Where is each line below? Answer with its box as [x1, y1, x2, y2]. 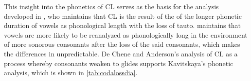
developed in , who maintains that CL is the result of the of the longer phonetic [4, 11, 242, 21]
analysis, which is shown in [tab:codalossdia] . [4, 67, 138, 78]
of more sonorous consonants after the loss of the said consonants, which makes [4, 39, 240, 49]
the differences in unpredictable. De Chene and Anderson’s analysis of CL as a [4, 48, 238, 58]
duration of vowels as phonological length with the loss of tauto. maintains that [4, 20, 241, 30]
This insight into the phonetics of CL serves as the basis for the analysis [4, 1, 219, 11]
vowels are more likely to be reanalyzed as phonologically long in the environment [4, 29, 248, 40]
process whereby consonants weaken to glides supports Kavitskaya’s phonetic [4, 58, 233, 68]
